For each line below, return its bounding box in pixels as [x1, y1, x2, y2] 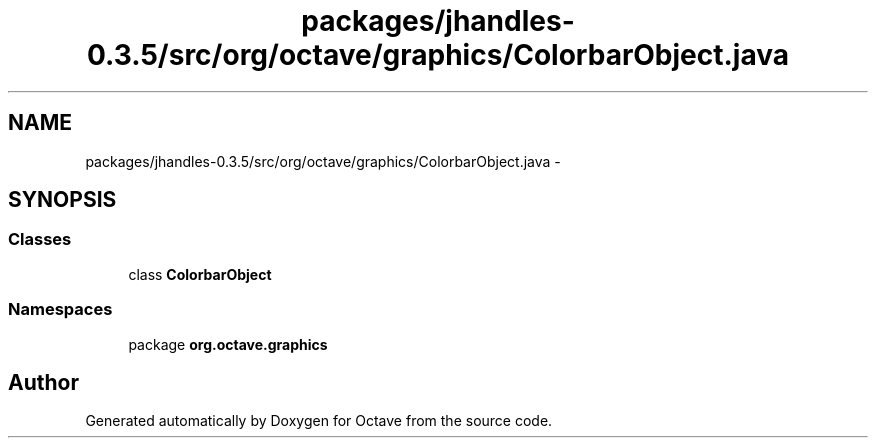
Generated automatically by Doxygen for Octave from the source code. [85, 412, 553, 430]
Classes [8, 229, 72, 250]
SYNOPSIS [8, 187, 117, 213]
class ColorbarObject [128, 265, 272, 283]
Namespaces [8, 299, 113, 320]
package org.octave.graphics [128, 335, 328, 353]
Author [8, 369, 79, 395]
